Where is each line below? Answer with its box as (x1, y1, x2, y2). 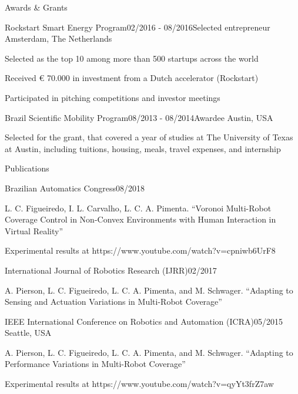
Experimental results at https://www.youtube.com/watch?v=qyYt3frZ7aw (5, 378, 274, 390)
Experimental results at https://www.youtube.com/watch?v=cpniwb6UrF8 (5, 244, 276, 257)
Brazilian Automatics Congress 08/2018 (5, 181, 145, 194)
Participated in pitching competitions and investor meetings (5, 91, 220, 103)
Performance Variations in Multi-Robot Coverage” (5, 358, 186, 370)
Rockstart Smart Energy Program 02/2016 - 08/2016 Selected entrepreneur (5, 21, 270, 33)
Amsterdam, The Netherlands (5, 32, 112, 45)
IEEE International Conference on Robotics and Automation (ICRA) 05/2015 (5, 315, 283, 327)
